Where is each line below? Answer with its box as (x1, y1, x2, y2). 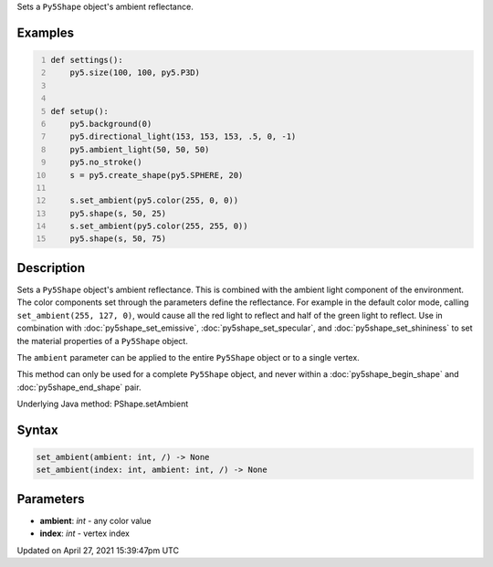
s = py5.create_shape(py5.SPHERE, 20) (69, 170, 244, 180)
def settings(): (50, 55, 123, 65)
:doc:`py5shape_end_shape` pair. (16, 382, 142, 393)
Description (16, 260, 86, 276)
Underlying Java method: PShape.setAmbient (16, 398, 189, 410)
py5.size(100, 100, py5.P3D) (69, 68, 201, 78)
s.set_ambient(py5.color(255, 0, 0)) (69, 195, 239, 205)
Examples (16, 25, 75, 40)
